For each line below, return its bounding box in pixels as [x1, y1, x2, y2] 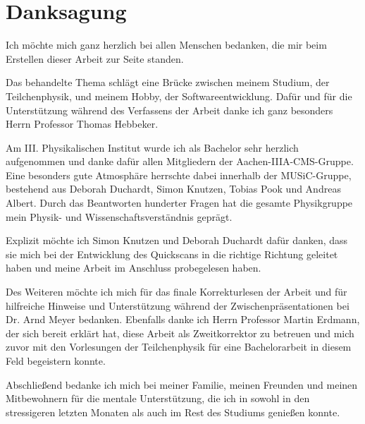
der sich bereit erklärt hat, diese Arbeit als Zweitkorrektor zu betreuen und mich [6, 325, 354, 340]
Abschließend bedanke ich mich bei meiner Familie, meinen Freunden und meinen [6, 377, 358, 392]
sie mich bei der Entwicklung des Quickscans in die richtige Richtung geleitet [6, 246, 338, 261]
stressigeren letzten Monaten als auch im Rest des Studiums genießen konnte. [6, 404, 340, 419]
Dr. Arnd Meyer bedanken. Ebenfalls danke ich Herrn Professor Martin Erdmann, [6, 312, 360, 327]
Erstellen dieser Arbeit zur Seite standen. [6, 51, 184, 66]
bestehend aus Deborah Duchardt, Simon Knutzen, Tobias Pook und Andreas [6, 181, 341, 196]
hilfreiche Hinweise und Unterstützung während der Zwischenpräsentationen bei [6, 298, 349, 313]
